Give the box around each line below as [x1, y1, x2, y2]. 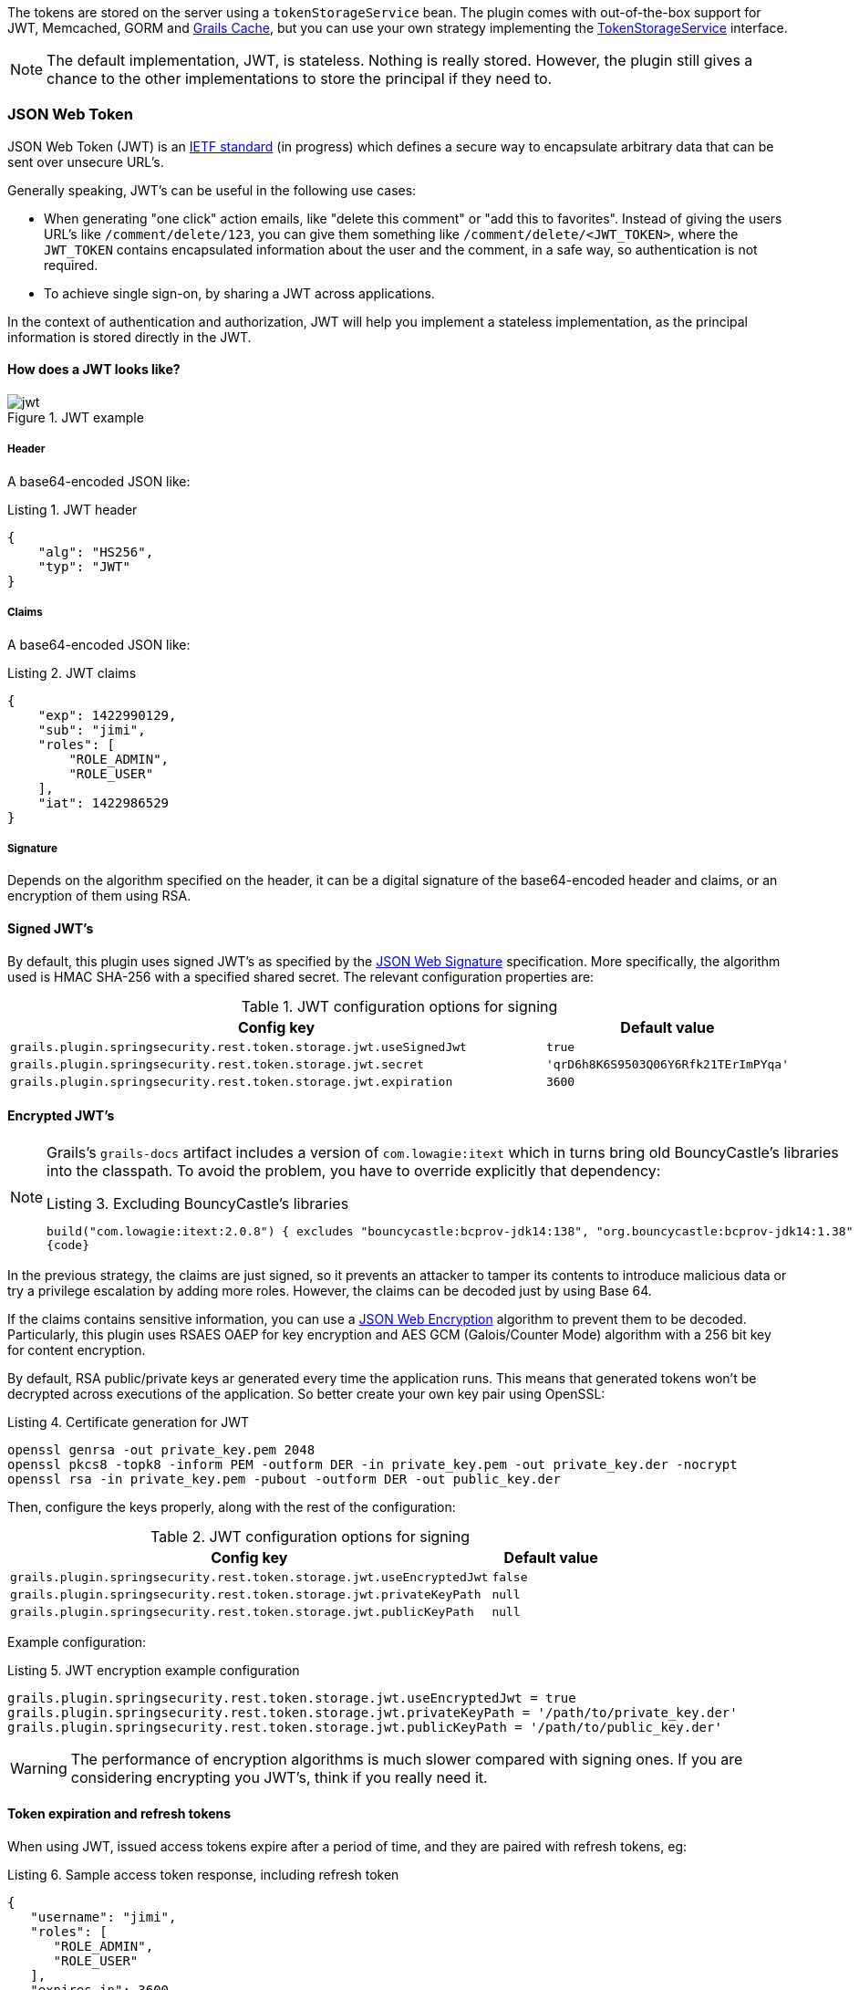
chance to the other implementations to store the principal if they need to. [47, 69, 553, 88]
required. [44, 256, 98, 273]
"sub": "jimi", [37, 722, 146, 737]
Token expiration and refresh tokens [7, 1806, 232, 1822]
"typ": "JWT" [37, 558, 130, 574]
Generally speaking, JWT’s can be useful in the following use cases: [7, 182, 417, 198]
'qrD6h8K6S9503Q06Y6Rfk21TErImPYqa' [545, 1057, 789, 1071]
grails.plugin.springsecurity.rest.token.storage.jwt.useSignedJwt [10, 1039, 467, 1054]
